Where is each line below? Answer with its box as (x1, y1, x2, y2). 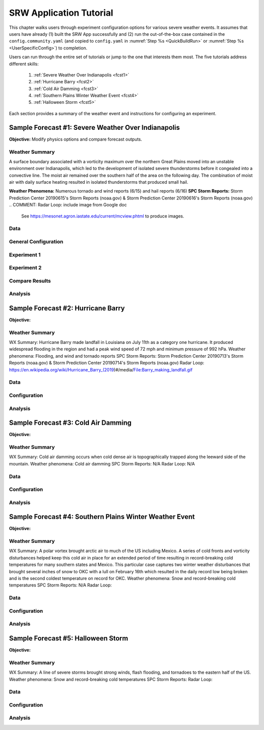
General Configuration (9, 238, 64, 245)
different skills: (9, 61, 39, 67)
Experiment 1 (9, 251, 41, 258)
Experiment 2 (9, 265, 42, 271)
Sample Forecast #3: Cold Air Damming (9, 419, 132, 427)
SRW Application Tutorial (9, 7, 113, 18)
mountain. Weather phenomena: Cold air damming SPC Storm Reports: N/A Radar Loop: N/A (9, 461, 195, 466)
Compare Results (9, 277, 51, 284)
